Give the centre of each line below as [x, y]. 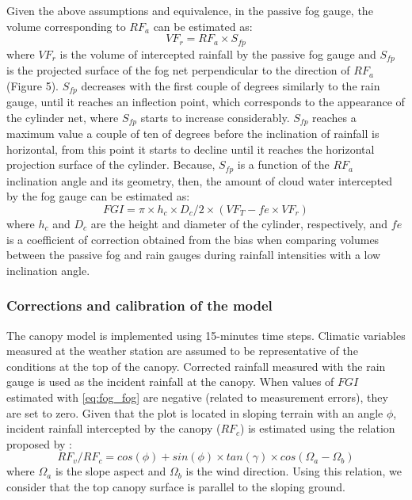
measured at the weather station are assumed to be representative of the [182, 351]
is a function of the [283, 164]
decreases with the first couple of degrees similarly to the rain [231, 85]
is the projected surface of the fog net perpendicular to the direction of [178, 70]
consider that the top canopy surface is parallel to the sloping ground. [176, 486]
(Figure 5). [32, 85]
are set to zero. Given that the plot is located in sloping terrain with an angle [195, 412]
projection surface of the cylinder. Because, [111, 164]
